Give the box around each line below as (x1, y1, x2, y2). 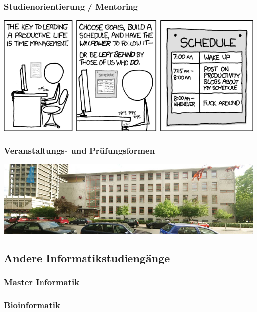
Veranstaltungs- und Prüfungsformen (4, 144, 155, 156)
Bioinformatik (4, 298, 60, 311)
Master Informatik (4, 275, 80, 288)
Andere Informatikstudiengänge (4, 250, 170, 265)
